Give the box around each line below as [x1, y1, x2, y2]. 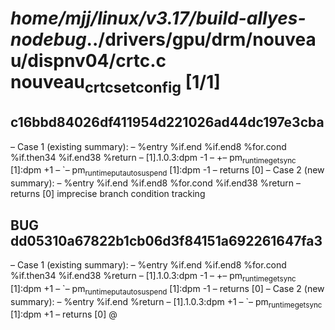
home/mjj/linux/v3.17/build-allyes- [10, 7, 307, 30]
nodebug [10, 28, 87, 51]
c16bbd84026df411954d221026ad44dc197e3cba [10, 114, 325, 131]
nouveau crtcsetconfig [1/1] [10, 71, 221, 97]
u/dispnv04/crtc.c [10, 50, 167, 72]
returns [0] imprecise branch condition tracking [10, 188, 206, 200]
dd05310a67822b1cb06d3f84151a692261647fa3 [10, 232, 323, 249]
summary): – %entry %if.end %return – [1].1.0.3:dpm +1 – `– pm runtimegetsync [10, 295, 323, 310]
